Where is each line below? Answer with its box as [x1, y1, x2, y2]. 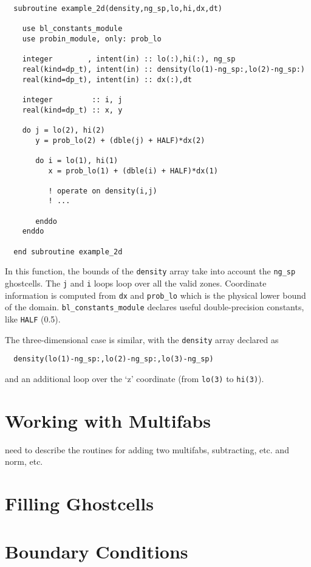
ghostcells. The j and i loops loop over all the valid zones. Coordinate [5, 277, 267, 290]
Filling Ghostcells [5, 491, 154, 516]
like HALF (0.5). [5, 313, 61, 325]
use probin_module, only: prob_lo [22, 34, 162, 43]
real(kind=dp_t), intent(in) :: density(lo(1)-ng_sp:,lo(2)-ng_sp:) [22, 64, 305, 74]
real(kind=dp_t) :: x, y [22, 105, 123, 114]
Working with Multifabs [5, 408, 211, 433]
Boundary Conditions [5, 538, 188, 563]
